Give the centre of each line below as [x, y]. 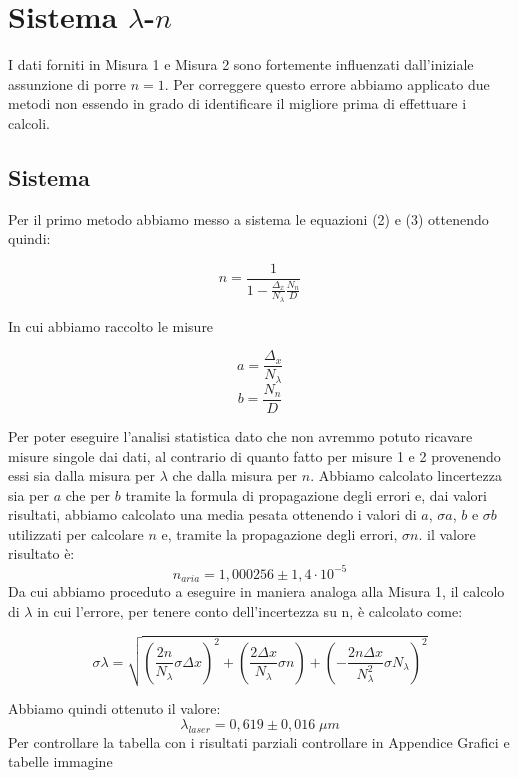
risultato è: [41, 553]
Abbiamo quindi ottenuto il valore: [114, 708]
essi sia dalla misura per [81, 475]
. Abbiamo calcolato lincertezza [406, 475]
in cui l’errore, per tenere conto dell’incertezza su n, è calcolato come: [250, 610]
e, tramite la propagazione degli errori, [279, 533]
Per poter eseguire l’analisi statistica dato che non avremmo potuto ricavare [240, 435]
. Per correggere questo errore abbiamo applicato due [327, 83]
